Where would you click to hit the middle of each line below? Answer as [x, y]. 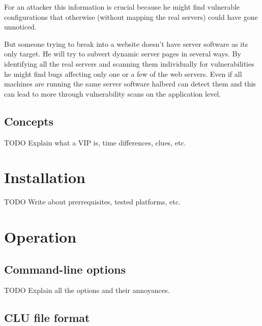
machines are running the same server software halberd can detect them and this [130, 84]
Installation [45, 177]
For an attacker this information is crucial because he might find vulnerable [122, 7]
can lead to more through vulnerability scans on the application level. [113, 93]
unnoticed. [20, 27]
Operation [40, 237]
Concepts [29, 121]
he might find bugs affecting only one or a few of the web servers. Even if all [123, 73]
